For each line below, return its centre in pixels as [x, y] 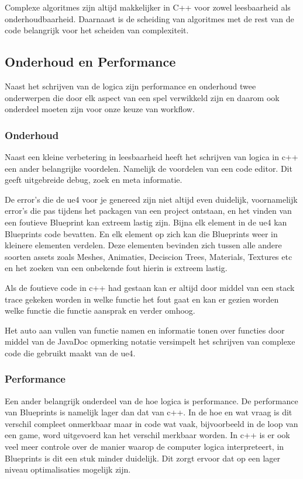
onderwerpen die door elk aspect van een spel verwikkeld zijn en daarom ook [142, 97]
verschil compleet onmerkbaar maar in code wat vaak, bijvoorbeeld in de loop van [151, 423]
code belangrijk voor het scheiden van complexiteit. [97, 30]
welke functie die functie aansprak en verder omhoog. [100, 310]
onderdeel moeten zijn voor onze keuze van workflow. [100, 109]
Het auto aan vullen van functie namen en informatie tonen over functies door [145, 330]
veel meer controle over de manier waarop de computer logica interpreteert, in [144, 447]
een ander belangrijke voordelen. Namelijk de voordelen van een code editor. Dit [149, 168]
